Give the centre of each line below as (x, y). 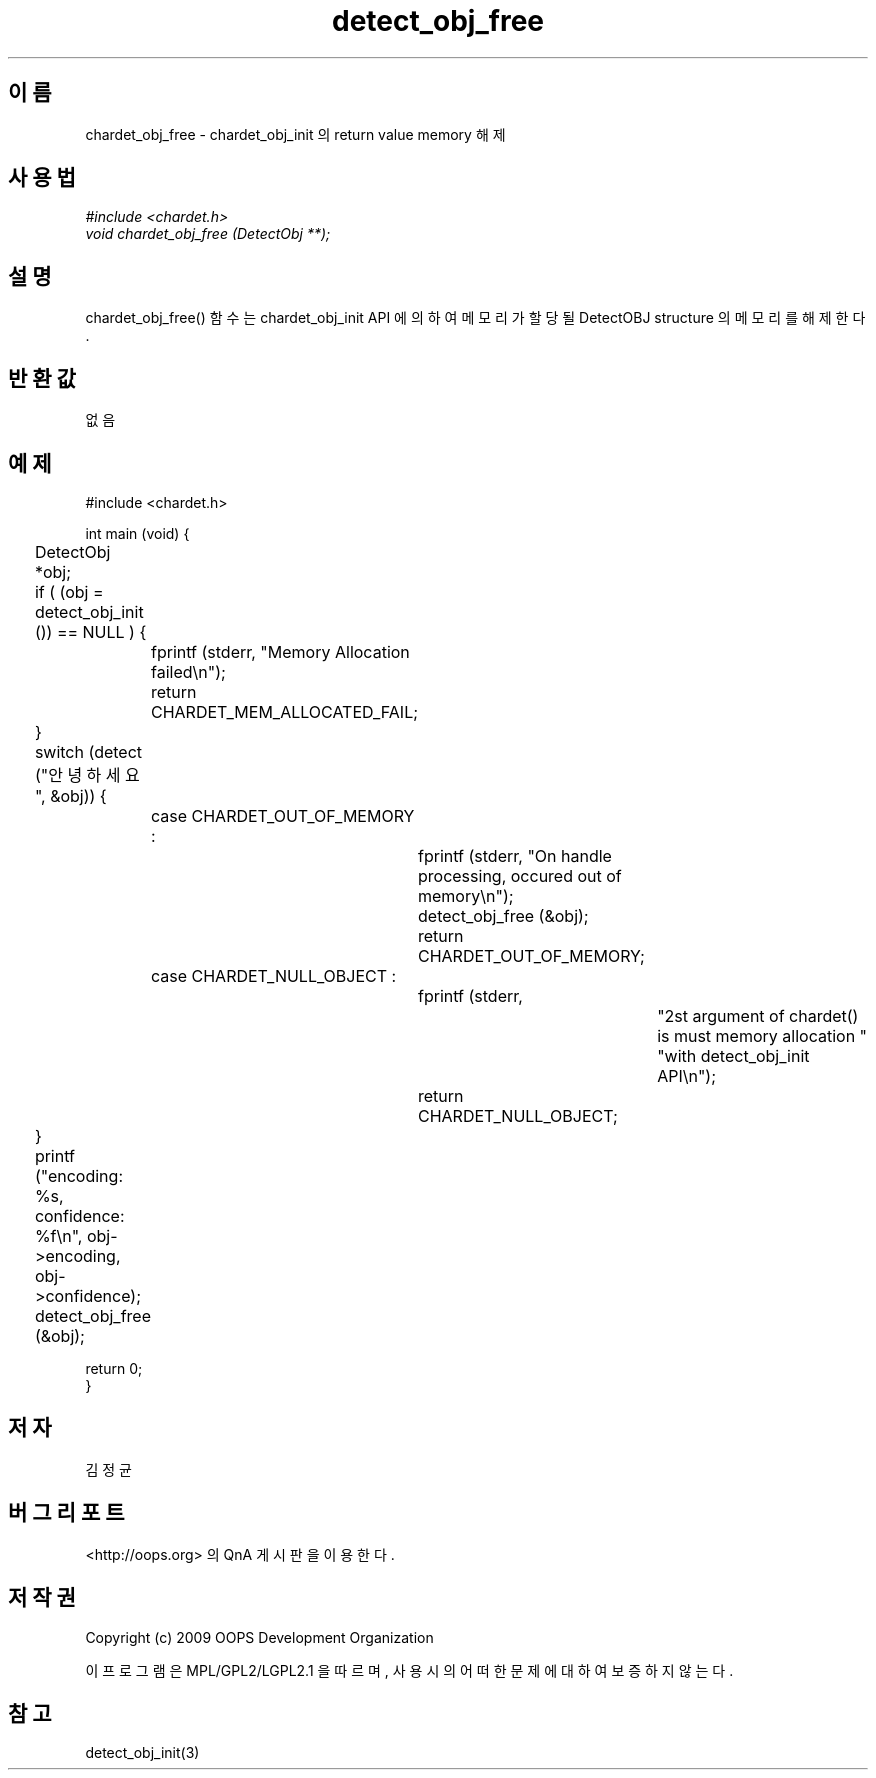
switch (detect (88, 751)
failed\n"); (188, 671)
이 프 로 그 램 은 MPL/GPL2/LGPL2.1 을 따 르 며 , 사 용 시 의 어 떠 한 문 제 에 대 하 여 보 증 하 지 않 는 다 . (409, 1670)
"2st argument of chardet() (758, 1015)
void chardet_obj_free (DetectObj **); (208, 234)
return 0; (114, 1368)
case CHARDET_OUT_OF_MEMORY (282, 815)
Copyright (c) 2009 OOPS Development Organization (259, 1637)
